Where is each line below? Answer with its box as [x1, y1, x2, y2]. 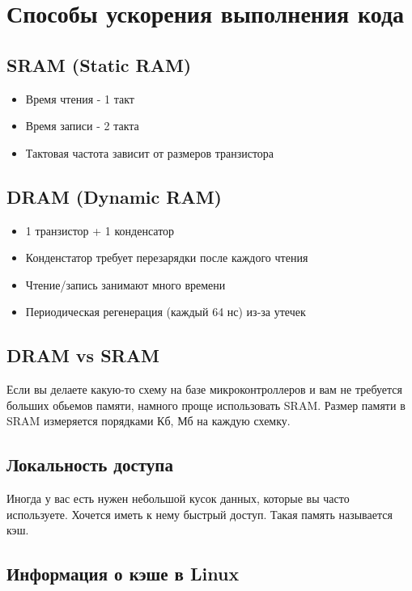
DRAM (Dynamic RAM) [6, 184, 222, 209]
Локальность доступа [6, 452, 173, 477]
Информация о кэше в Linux [6, 561, 240, 586]
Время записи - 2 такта [25, 117, 139, 134]
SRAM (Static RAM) [6, 52, 192, 77]
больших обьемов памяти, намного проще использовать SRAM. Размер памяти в [6, 396, 406, 413]
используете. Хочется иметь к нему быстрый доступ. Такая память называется [6, 505, 393, 522]
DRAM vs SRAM [6, 343, 159, 368]
